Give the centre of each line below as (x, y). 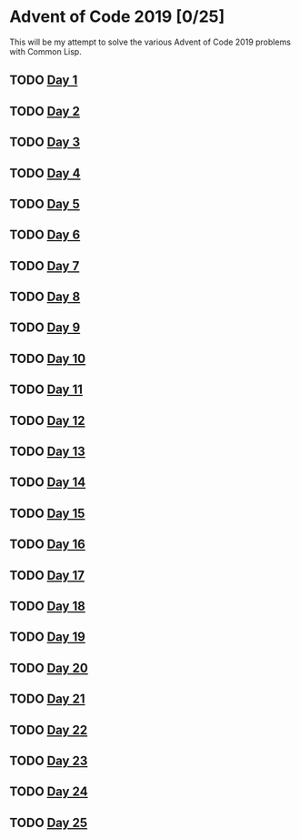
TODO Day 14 (48, 483)
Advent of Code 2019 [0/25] (117, 17)
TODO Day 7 (45, 266)
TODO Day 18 (48, 606)
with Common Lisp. (45, 51)
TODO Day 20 (49, 667)
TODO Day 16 (48, 545)
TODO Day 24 (49, 792)
